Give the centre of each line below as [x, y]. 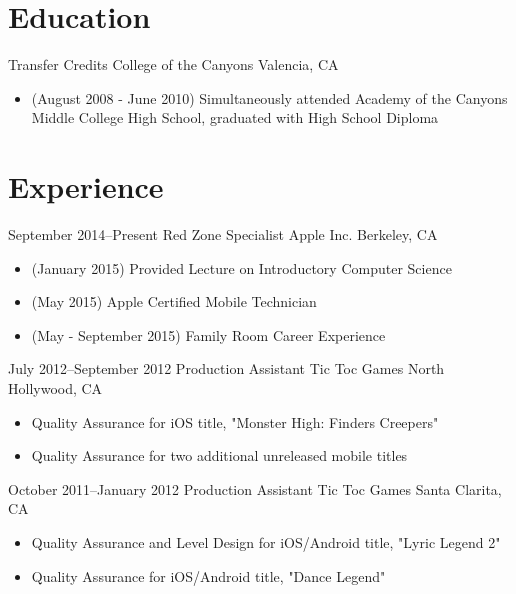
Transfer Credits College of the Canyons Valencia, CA [173, 64]
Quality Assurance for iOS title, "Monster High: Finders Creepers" [235, 421]
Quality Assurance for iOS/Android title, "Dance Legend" [208, 575]
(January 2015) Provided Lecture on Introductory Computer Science [241, 267]
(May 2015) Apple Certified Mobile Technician [174, 301]
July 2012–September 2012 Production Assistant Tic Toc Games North [226, 368]
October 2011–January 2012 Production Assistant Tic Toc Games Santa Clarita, [255, 488]
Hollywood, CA [55, 388]
